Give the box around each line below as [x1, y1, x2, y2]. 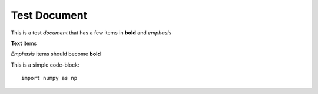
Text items [11, 40, 37, 47]
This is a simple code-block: [11, 61, 79, 68]
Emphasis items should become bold [11, 50, 101, 58]
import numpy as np [21, 75, 78, 82]
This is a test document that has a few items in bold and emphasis [11, 29, 172, 36]
